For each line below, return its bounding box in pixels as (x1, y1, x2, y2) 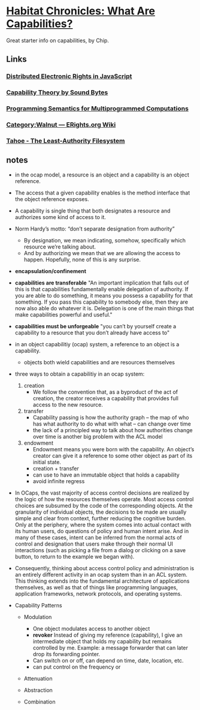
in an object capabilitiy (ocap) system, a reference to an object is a (14, 340, 180, 347)
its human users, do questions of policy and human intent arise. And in (14, 527, 189, 535)
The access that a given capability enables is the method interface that (14, 189, 190, 196)
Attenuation (23, 675, 53, 682)
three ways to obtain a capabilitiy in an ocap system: (14, 370, 145, 378)
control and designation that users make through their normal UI (14, 540, 174, 547)
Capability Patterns (14, 601, 62, 609)
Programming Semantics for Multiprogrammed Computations (6, 104, 189, 113)
